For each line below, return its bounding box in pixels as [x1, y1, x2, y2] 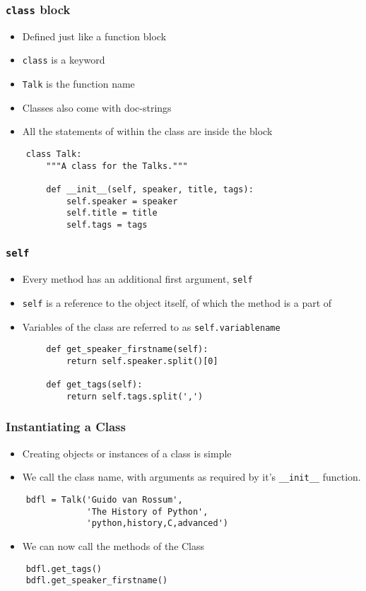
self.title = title [66, 208, 158, 218]
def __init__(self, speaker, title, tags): [46, 184, 254, 194]
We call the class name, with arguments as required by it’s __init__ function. [22, 469, 361, 484]
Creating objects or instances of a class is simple [22, 445, 232, 460]
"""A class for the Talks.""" [46, 160, 188, 171]
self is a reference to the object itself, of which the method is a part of [22, 295, 332, 310]
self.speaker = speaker [66, 196, 178, 206]
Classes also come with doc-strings [22, 100, 172, 115]
